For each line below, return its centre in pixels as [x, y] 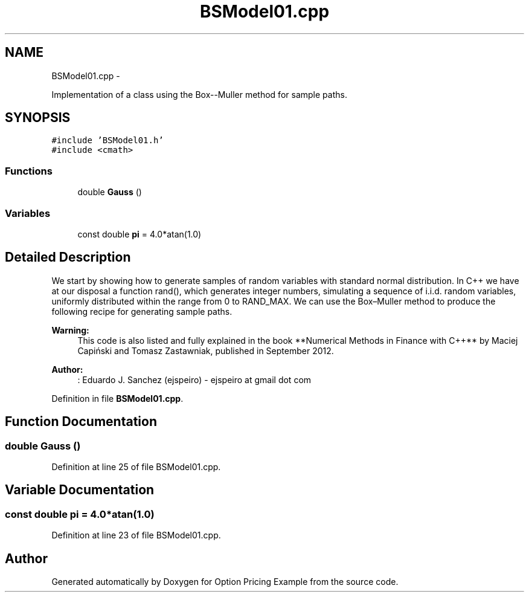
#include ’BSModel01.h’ [107, 140]
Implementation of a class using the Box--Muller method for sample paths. [199, 94]
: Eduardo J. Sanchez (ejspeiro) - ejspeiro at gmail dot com [194, 379]
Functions [29, 171]
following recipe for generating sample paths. [142, 311]
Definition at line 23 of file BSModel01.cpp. [136, 535]
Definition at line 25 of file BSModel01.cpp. [136, 467]
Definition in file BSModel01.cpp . [117, 398]
